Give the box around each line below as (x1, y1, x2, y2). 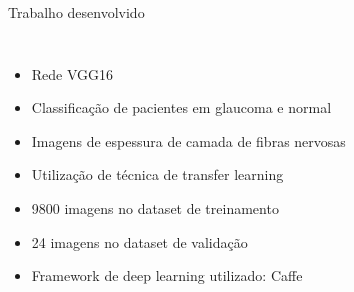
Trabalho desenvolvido (8, 2, 145, 22)
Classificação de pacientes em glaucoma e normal (31, 97, 332, 118)
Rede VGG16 (31, 63, 114, 84)
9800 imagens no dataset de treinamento (31, 197, 279, 218)
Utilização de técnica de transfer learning (31, 164, 284, 185)
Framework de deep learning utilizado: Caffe (31, 265, 303, 286)
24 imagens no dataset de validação (31, 231, 248, 252)
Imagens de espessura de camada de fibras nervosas (31, 130, 346, 151)
